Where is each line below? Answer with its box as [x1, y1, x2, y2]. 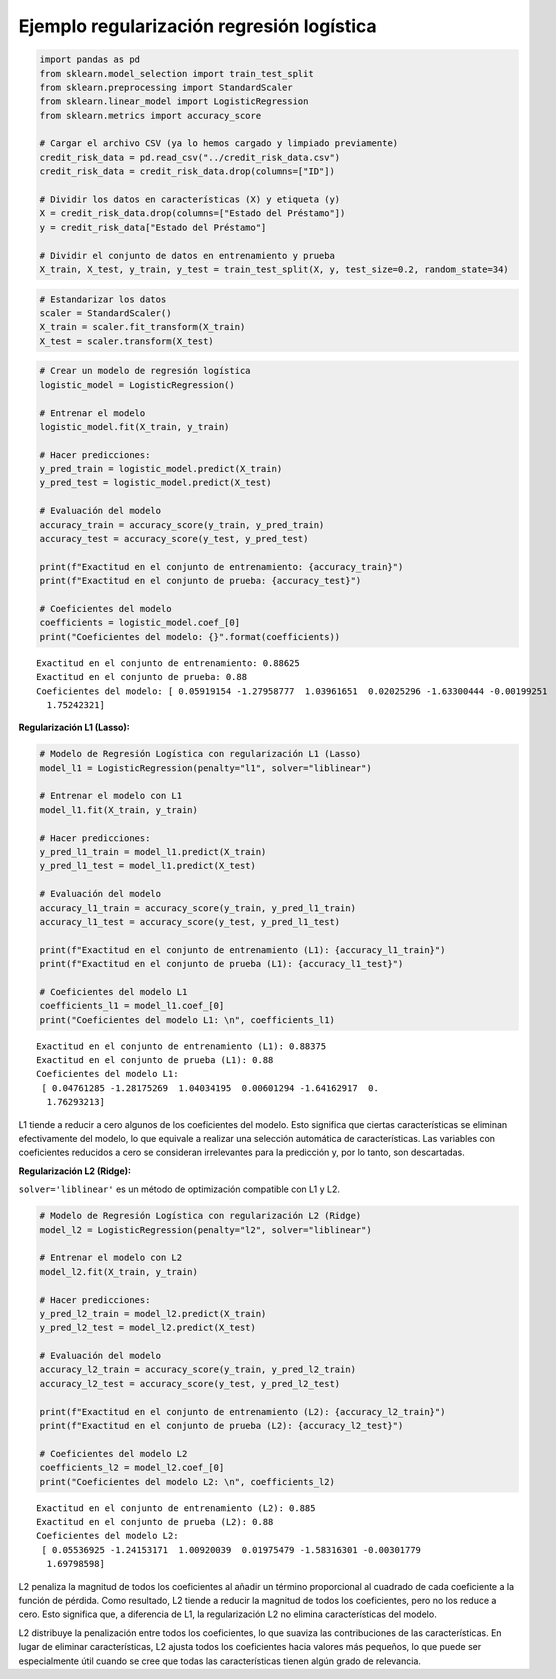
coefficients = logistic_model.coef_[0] [39, 617, 240, 629]
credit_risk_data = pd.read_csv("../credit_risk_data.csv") [39, 151, 341, 163]
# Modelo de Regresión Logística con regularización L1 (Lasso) [39, 748, 362, 760]
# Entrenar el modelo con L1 [39, 790, 183, 802]
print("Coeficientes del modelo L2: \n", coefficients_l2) [39, 1476, 335, 1487]
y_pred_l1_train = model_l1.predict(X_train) [39, 846, 267, 858]
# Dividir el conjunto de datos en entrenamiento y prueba [39, 250, 335, 261]
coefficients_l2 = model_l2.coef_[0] [39, 1462, 225, 1474]
